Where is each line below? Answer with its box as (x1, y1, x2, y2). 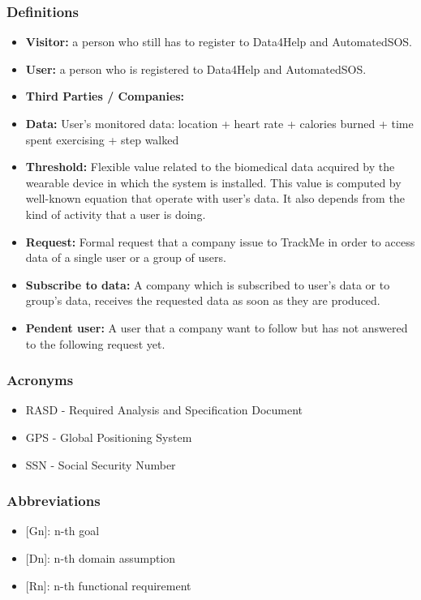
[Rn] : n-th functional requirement (25, 576, 191, 594)
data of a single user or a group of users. (25, 249, 226, 266)
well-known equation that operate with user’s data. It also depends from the (25, 190, 405, 207)
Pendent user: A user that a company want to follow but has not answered (25, 319, 408, 336)
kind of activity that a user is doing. (25, 205, 206, 222)
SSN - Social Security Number (25, 456, 176, 473)
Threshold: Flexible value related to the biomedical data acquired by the (25, 158, 395, 175)
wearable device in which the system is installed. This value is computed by (25, 174, 402, 191)
